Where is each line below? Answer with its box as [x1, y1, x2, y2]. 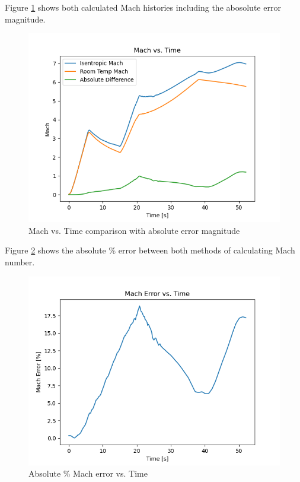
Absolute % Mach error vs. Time [28, 467, 148, 480]
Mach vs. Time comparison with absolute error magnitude [28, 224, 240, 236]
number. [5, 255, 35, 268]
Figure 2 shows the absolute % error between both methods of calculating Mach [5, 244, 295, 256]
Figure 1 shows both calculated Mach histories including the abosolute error [5, 1, 281, 13]
